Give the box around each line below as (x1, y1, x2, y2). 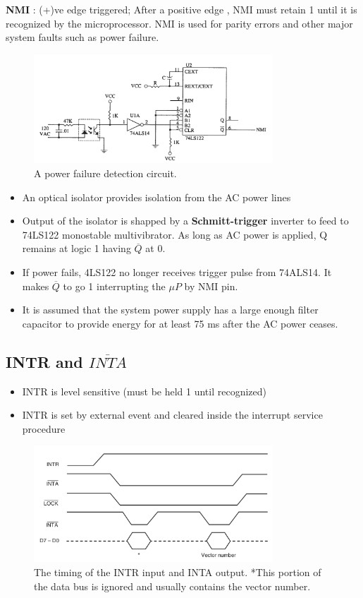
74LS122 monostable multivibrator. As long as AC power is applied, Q (22, 227, 328, 241)
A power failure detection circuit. (34, 166, 177, 181)
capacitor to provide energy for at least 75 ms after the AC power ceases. (22, 316, 338, 330)
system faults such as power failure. (6, 30, 159, 44)
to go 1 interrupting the (63, 278, 166, 293)
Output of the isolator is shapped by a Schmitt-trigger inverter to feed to (22, 213, 349, 228)
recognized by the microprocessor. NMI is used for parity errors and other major (6, 16, 353, 30)
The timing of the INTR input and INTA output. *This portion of (34, 564, 321, 579)
